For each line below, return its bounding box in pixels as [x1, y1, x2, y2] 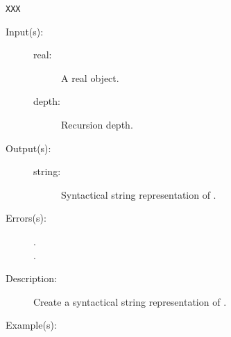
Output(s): [6, 140, 51, 155]
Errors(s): [6, 211, 46, 225]
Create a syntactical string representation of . [33, 294, 227, 309]
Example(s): [6, 318, 57, 332]
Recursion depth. [61, 117, 133, 132]
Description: [6, 271, 57, 286]
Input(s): [6, 24, 44, 38]
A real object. [61, 70, 119, 85]
